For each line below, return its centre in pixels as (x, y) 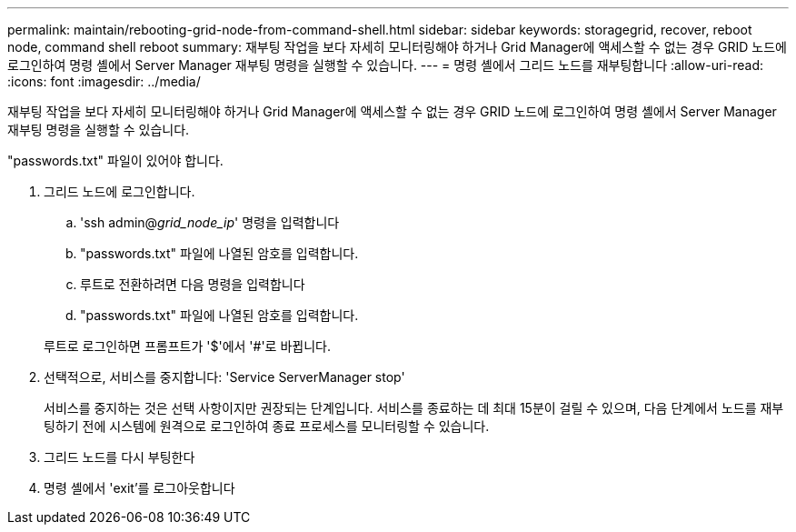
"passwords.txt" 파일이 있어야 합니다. (115, 161)
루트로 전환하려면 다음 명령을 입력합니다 (193, 284)
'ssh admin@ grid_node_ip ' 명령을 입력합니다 (210, 222)
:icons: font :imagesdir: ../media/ (104, 81)
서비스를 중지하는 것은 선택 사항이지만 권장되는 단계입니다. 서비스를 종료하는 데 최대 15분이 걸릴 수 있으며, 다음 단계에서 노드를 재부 (414, 408)
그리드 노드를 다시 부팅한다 (119, 457)
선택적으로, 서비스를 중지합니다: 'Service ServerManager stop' (224, 377)
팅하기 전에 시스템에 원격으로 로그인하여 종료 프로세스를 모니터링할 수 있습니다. (267, 426)
